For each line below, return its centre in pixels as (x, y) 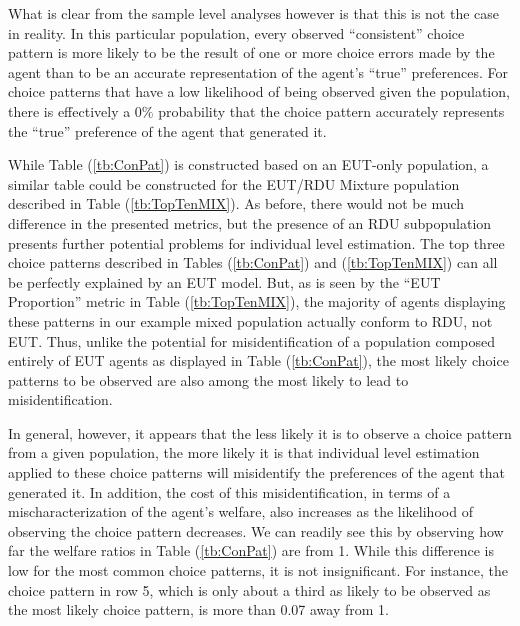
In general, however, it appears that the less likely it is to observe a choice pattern (260, 432)
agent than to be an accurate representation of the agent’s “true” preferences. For (258, 71)
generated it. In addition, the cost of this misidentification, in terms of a (229, 491)
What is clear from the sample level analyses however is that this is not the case (254, 13)
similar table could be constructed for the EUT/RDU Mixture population (234, 183)
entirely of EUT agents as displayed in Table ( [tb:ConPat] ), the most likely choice (258, 360)
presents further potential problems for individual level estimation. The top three (256, 242)
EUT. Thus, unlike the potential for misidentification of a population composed (252, 340)
